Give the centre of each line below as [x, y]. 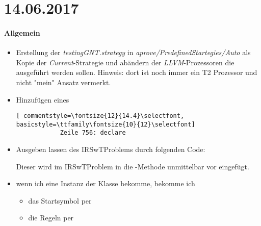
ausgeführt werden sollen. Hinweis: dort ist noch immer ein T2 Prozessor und [137, 72]
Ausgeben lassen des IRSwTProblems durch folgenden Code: [111, 149]
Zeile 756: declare [93, 133]
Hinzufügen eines [43, 99]
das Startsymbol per [60, 200]
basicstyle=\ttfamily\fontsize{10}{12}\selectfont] [106, 124]
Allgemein [22, 32]
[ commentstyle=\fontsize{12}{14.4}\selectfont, [100, 116]
